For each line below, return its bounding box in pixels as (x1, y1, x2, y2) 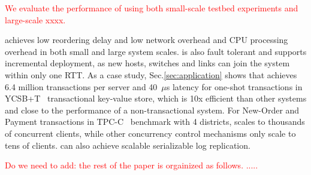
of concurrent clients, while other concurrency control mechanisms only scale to (5, 127, 296, 139)
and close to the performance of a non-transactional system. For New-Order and (5, 103, 300, 116)
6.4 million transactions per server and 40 (5, 80, 158, 93)
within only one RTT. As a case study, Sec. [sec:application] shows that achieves (5, 68, 297, 81)
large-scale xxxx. (5, 13, 66, 26)
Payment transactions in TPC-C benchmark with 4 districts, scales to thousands (5, 115, 305, 128)
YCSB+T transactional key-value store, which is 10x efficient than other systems (5, 92, 307, 105)
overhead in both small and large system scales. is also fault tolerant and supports (5, 45, 307, 57)
